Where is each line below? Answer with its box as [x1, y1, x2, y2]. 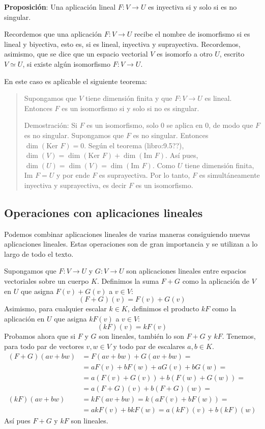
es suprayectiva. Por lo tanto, [99, 170, 190, 180]
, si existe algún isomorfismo [22, 58, 110, 69]
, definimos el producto [127, 303, 199, 314]
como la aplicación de [182, 276, 250, 286]
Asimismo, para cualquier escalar [4, 303, 107, 314]
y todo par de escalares [113, 341, 185, 352]
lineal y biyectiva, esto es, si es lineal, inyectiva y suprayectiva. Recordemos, [4, 38, 241, 49]
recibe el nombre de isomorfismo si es [134, 29, 250, 39]
